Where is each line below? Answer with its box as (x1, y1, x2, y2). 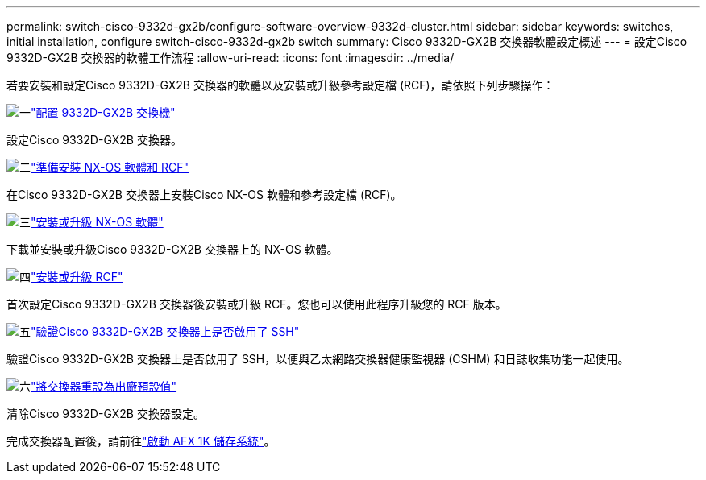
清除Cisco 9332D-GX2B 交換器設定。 (6, 407, 205, 420)
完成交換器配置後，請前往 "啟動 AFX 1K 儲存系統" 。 (6, 434, 276, 448)
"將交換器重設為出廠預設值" (31, 379, 177, 393)
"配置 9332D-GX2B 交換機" (31, 106, 176, 119)
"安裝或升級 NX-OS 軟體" (31, 215, 164, 229)
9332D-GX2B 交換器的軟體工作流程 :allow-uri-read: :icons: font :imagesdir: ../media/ (6, 51, 455, 64)
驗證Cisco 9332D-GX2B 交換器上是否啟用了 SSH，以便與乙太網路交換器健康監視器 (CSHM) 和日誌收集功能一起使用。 (6, 352, 629, 366)
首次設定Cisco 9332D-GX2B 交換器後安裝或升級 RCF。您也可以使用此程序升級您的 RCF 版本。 (6, 297, 507, 311)
